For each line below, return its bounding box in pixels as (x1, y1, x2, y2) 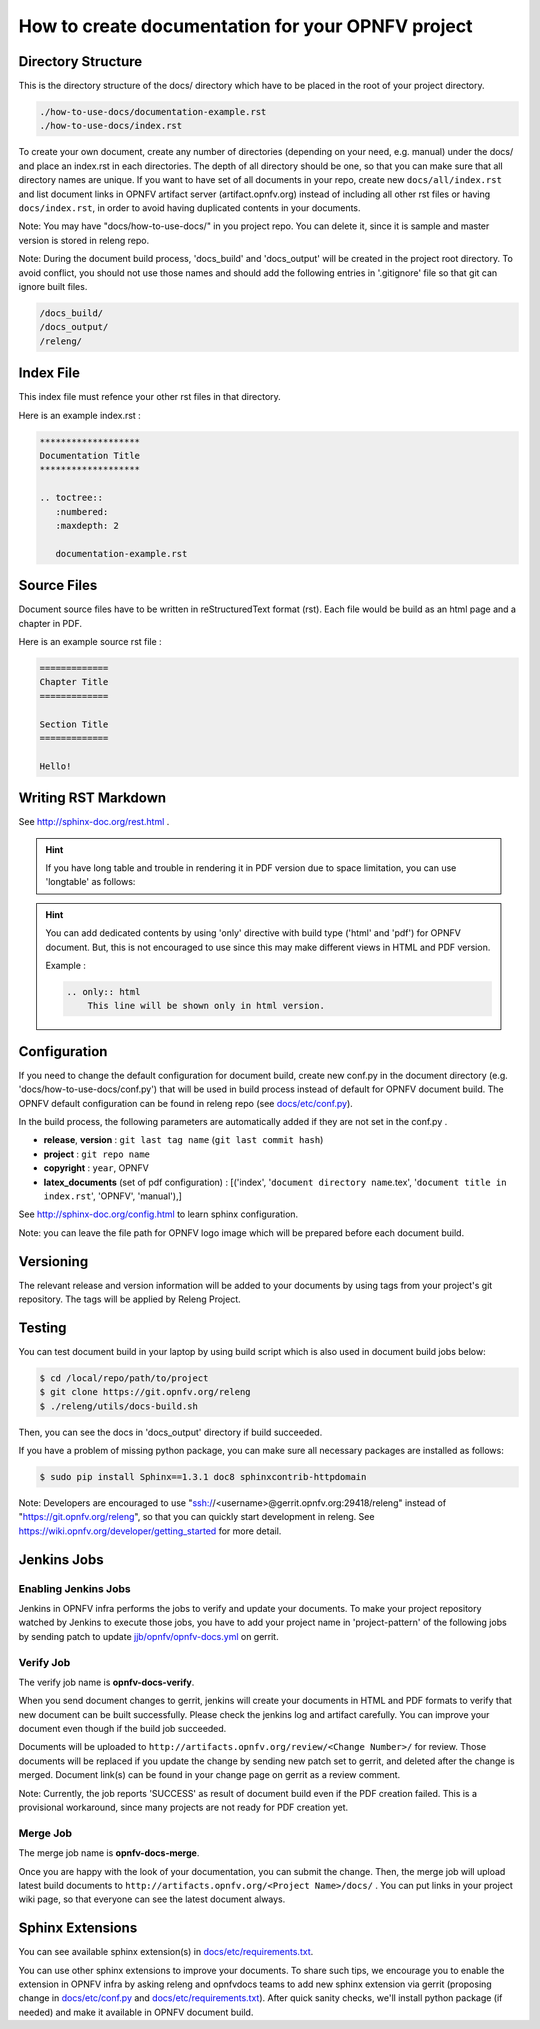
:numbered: (55, 506, 109, 517)
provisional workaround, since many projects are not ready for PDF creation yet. (18, 1801, 349, 1814)
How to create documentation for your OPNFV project (18, 15, 474, 37)
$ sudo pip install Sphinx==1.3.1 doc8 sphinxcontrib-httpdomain (39, 1471, 367, 1483)
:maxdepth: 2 (55, 520, 120, 531)
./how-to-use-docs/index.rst (39, 120, 183, 132)
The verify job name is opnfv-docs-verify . (18, 1676, 195, 1688)
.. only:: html (66, 986, 141, 997)
